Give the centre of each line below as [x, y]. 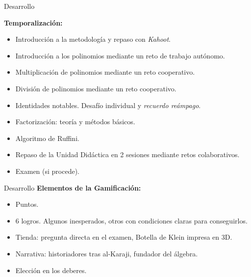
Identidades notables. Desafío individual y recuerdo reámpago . [108, 105]
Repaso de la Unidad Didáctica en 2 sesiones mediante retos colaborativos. [127, 154]
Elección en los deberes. [51, 270]
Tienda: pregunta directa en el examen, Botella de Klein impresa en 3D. [124, 237]
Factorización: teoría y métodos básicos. [75, 122]
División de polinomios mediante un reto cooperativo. [96, 88]
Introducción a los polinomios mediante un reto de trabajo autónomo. [120, 55]
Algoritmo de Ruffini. [47, 138]
